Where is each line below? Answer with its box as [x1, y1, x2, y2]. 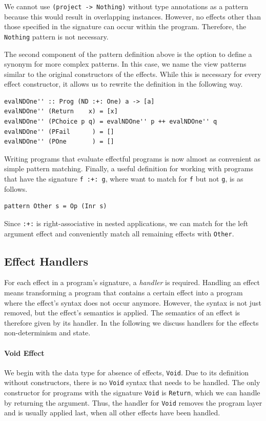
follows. [4, 183, 28, 194]
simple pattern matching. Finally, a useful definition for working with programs [4, 163, 254, 174]
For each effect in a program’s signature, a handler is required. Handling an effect [4, 277, 260, 288]
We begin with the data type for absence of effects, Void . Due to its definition [4, 367, 249, 377]
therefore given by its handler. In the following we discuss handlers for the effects [4, 317, 259, 328]
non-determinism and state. [4, 327, 91, 338]
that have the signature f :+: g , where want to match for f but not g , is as [4, 173, 243, 184]
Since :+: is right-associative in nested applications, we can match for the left [4, 217, 249, 228]
